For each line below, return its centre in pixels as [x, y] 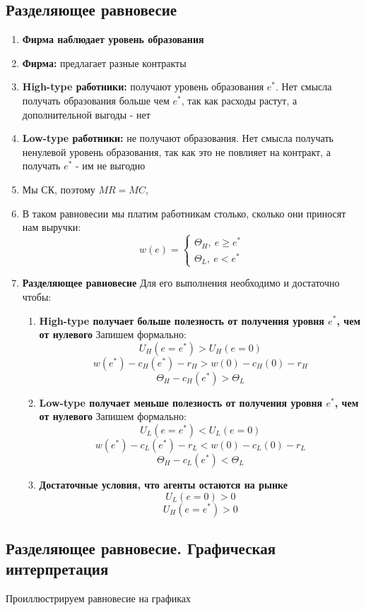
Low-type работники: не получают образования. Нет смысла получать [178, 138]
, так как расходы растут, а [239, 100]
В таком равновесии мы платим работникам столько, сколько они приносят [184, 213]
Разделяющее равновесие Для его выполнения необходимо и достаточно [181, 283]
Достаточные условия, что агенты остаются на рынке [163, 484]
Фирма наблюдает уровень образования [113, 39]
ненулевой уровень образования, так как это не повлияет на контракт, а [176, 151]
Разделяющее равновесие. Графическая [141, 548]
